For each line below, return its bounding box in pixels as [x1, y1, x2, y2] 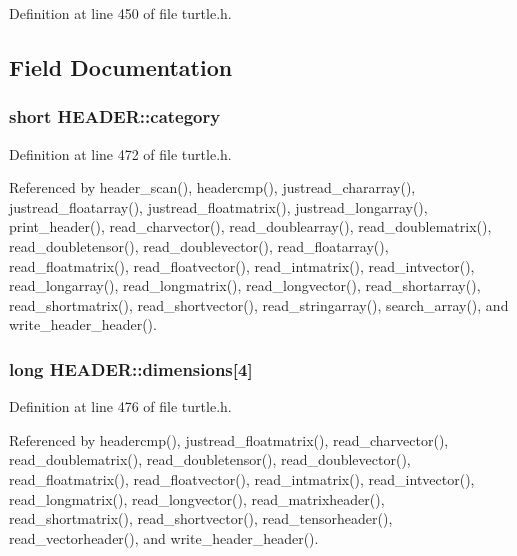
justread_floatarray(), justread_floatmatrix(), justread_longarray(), [9, 196, 428, 217]
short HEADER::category [9, 104, 221, 129]
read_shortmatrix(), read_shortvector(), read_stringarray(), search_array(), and [9, 294, 509, 315]
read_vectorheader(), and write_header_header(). [9, 527, 319, 548]
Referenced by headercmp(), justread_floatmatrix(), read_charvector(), [9, 429, 449, 450]
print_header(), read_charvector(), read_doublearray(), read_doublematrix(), [9, 216, 492, 237]
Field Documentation [9, 51, 233, 82]
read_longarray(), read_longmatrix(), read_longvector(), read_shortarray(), [9, 275, 481, 296]
